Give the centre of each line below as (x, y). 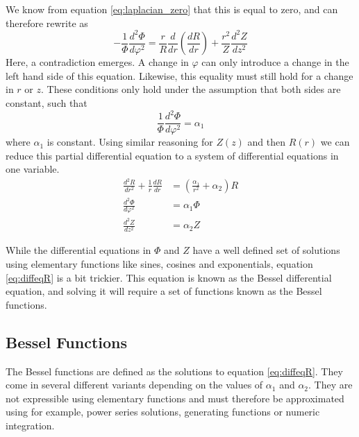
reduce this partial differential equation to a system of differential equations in (172, 155)
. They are (331, 385)
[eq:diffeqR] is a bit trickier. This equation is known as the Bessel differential (169, 277)
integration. (30, 426)
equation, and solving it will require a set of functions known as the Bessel (164, 291)
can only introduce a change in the (275, 62)
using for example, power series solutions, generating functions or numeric (163, 412)
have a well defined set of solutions (266, 250)
